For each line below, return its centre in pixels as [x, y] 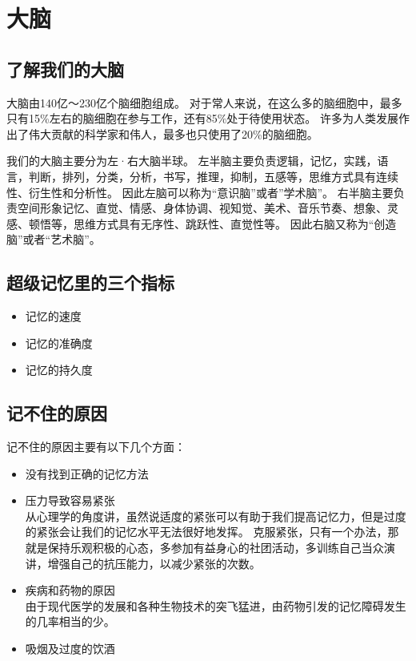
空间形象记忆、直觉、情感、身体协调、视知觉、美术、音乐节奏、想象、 [202, 208]
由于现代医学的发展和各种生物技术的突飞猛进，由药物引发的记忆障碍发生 [216, 605]
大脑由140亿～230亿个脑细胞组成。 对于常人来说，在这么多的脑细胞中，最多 [204, 102]
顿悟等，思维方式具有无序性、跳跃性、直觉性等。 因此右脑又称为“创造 [212, 223]
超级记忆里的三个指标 [90, 282]
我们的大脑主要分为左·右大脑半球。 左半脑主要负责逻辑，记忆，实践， [192, 161]
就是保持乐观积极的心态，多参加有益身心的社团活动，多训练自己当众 [204, 548]
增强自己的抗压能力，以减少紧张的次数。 [154, 563]
